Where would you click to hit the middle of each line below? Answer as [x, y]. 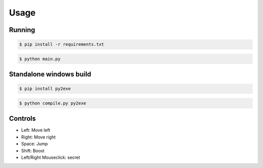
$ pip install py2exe [45, 89]
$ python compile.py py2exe [53, 103]
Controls [22, 119]
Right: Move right [38, 137]
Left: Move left [36, 130]
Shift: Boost [33, 151]
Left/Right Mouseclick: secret [51, 157]
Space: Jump [35, 144]
